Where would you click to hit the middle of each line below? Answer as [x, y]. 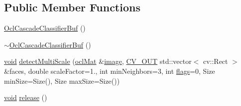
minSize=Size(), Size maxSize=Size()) [62, 80]
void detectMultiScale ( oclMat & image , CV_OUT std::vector [98, 61]
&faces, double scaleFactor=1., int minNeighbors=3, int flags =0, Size [110, 71]
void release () [26, 97]
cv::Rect [215, 61]
